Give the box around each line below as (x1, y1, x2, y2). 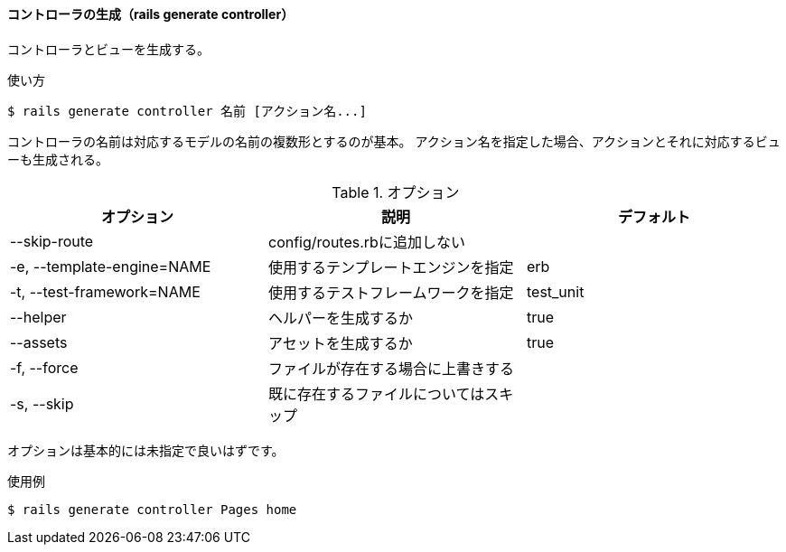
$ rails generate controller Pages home (7, 501, 297, 517)
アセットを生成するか (267, 333, 413, 352)
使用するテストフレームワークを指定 (267, 283, 514, 302)
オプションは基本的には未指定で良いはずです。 (7, 442, 285, 458)
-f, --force (10, 358, 79, 377)
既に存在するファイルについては (267, 384, 485, 403)
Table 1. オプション (332, 182, 460, 201)
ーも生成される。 (7, 151, 108, 167)
